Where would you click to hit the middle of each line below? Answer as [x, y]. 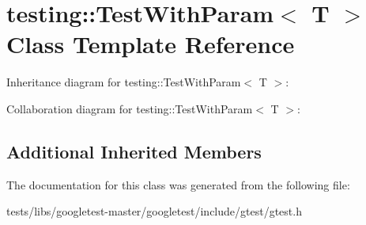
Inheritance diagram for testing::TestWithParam [124, 82]
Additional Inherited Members [134, 151]
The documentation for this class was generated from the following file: [178, 184]
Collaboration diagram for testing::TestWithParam [130, 108]
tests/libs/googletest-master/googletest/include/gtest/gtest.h [154, 211]
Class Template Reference [151, 44]
